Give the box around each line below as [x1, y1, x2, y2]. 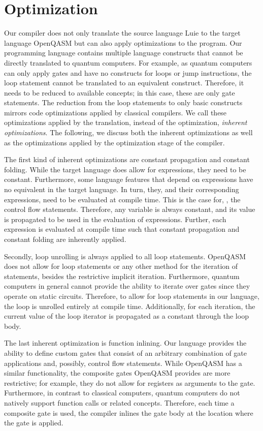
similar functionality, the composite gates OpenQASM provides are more [4, 367, 231, 378]
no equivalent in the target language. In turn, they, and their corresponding [4, 184, 239, 195]
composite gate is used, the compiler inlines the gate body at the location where [4, 407, 253, 418]
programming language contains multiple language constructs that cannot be [4, 47, 243, 58]
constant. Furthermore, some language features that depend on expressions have [4, 174, 253, 184]
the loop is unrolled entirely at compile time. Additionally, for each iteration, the [4, 300, 255, 311]
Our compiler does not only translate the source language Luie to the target [4, 27, 241, 38]
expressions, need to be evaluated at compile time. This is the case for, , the [4, 194, 241, 204]
